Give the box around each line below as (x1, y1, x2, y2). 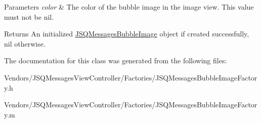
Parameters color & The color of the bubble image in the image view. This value (4, 2, 254, 12)
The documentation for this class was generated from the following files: (4, 55, 227, 66)
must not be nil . (4, 11, 54, 22)
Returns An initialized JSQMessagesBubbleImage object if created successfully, (4, 28, 249, 39)
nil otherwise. (4, 38, 46, 49)
